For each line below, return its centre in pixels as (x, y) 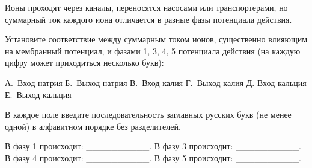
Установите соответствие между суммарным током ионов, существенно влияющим (156, 39)
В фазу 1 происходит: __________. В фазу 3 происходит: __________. (153, 146)
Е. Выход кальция (38, 94)
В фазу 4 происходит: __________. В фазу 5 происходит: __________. (153, 158)
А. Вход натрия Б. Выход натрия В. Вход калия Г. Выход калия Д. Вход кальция (156, 82)
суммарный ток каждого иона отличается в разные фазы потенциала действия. (148, 19)
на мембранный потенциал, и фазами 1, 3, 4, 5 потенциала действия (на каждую (153, 51)
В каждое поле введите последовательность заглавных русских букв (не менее (148, 114)
